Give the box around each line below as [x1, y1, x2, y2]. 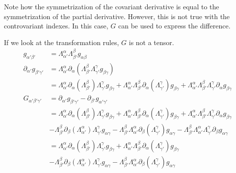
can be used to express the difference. [118, 21, 231, 31]
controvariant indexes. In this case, [4, 21, 108, 31]
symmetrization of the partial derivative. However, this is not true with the [4, 11, 230, 21]
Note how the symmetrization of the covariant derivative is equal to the [4, 1, 219, 11]
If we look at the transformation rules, [4, 37, 119, 47]
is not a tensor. [129, 37, 174, 47]
